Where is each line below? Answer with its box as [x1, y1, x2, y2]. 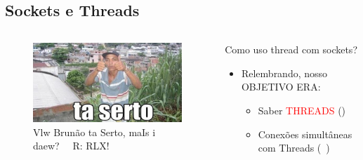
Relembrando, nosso [241, 65, 328, 80]
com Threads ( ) [258, 140, 330, 155]
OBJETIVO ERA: [241, 79, 321, 94]
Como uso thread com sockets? [225, 42, 357, 57]
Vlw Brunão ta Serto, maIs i [33, 124, 156, 139]
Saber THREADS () [258, 102, 346, 117]
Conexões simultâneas [258, 126, 352, 141]
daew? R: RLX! [33, 138, 110, 153]
